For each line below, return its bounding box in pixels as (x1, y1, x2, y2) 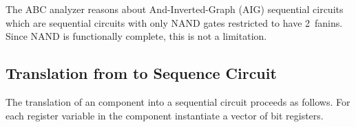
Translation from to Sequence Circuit (6, 62, 277, 84)
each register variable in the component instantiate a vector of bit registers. (6, 108, 324, 122)
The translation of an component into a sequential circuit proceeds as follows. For (6, 94, 350, 108)
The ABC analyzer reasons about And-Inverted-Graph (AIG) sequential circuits (6, 2, 344, 16)
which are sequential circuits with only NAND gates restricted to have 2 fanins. (6, 15, 343, 30)
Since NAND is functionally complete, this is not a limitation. (6, 29, 267, 43)
